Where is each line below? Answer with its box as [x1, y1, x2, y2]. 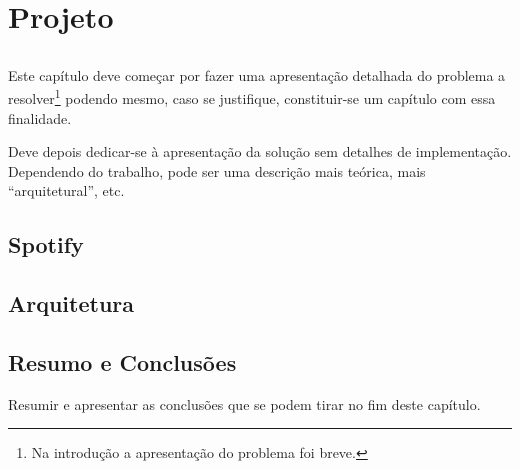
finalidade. [8, 107, 72, 128]
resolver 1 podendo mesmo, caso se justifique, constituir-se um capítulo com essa [8, 85, 496, 109]
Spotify [8, 229, 84, 260]
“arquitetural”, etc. [8, 180, 125, 201]
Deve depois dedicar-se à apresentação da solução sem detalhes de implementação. [8, 141, 512, 162]
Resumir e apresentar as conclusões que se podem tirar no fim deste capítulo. [8, 393, 481, 414]
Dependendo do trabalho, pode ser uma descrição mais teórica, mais [8, 160, 426, 181]
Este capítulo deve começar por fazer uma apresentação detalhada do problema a [8, 64, 506, 85]
